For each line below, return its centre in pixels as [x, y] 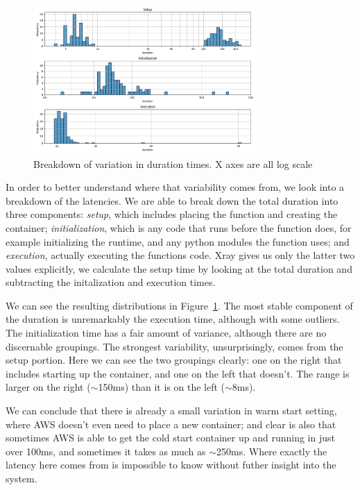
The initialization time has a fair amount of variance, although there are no [166, 333]
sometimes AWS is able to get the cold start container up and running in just [170, 438]
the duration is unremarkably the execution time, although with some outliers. [173, 319]
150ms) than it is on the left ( [162, 387]
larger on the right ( [48, 387]
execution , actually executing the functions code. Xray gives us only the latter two [180, 255]
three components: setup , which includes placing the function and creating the [172, 214]
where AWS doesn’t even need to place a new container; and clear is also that [171, 424]
